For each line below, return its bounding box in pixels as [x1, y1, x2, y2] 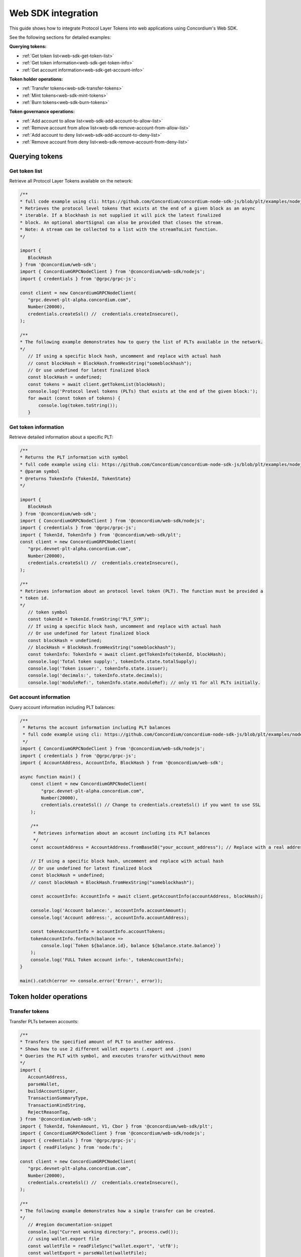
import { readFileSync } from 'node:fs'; [20, 1144, 123, 1150]
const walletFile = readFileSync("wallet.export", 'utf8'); [28, 1243, 179, 1249]
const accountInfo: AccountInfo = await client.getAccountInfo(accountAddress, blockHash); [30, 893, 263, 900]
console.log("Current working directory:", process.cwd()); [28, 1229, 179, 1234]
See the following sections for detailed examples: [9, 34, 111, 40]
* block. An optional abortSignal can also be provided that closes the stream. [20, 219, 224, 225]
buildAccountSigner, [28, 1088, 79, 1094]
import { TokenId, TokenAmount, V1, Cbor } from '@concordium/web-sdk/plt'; [20, 1123, 213, 1129]
